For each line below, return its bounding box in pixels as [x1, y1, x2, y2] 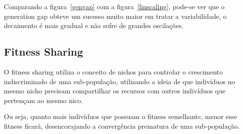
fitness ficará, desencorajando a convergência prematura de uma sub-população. [4, 120, 240, 131]
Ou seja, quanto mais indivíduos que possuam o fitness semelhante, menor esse [4, 111, 237, 121]
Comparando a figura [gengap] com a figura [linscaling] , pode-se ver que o [4, 1, 225, 11]
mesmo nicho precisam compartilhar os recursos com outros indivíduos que [4, 86, 226, 96]
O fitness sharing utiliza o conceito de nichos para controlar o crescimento [4, 66, 223, 76]
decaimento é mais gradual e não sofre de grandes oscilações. [4, 20, 184, 30]
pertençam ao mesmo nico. [4, 95, 83, 105]
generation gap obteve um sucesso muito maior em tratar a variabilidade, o [4, 11, 227, 21]
